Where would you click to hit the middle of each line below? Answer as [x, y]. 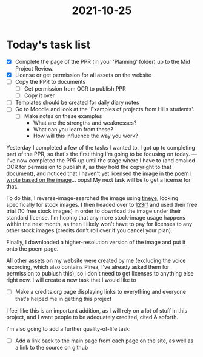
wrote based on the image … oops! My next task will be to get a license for [98, 180]
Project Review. [34, 68]
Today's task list [48, 45]
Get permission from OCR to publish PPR [75, 89]
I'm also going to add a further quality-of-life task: [68, 328]
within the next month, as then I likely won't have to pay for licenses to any [99, 224]
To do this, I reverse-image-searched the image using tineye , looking [92, 198]
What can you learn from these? [73, 130]
